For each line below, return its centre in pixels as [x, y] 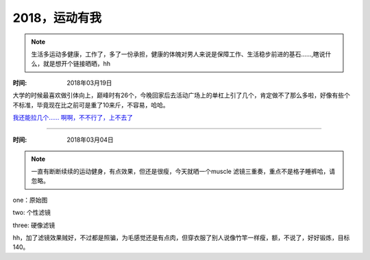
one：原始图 [30, 200]
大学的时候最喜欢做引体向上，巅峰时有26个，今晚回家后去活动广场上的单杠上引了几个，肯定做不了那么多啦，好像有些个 [182, 95]
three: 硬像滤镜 [34, 225]
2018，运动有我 [57, 18]
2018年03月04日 [90, 140]
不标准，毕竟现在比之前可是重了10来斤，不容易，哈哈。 [91, 105]
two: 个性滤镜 [32, 213]
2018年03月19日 [89, 83]
